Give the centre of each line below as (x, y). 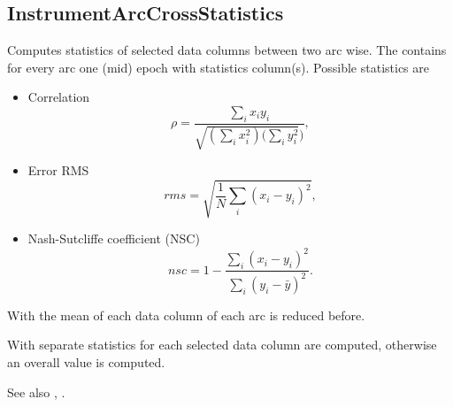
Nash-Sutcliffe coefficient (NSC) (114, 238)
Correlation (59, 97)
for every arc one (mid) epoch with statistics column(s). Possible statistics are (218, 67)
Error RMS (58, 170)
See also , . (36, 392)
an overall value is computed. (86, 362)
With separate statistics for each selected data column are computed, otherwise (222, 345)
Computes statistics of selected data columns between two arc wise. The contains (227, 50)
